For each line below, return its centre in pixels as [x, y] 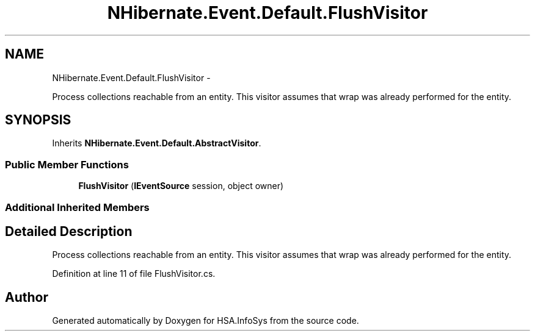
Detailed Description [69, 231]
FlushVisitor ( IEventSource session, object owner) [181, 186]
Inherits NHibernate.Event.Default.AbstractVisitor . [157, 143]
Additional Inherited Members [77, 207]
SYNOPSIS [38, 120]
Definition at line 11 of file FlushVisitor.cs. [134, 274]
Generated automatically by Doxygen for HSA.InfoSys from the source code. [206, 321]
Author [27, 297]
